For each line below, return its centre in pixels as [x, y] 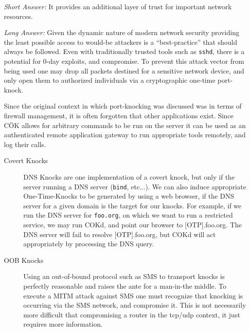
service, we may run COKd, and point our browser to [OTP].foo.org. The [133, 225]
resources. [18, 16]
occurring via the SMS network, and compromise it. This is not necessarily [135, 305]
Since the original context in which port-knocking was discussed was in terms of [123, 106]
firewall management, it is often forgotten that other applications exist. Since [119, 115]
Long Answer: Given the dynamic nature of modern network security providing [122, 32]
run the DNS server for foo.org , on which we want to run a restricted [128, 215]
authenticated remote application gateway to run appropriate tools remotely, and [125, 135]
